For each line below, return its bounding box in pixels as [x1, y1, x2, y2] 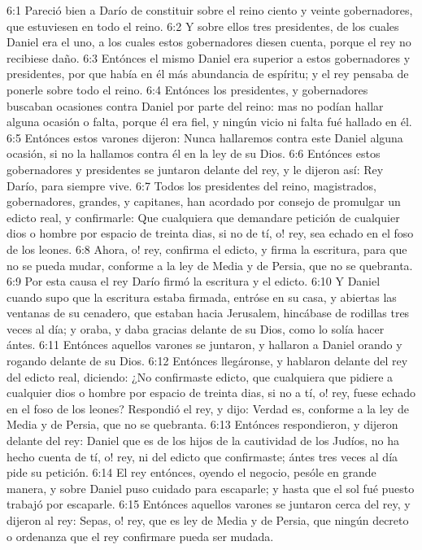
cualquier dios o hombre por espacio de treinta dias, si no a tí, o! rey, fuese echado [7, 384, 416, 401]
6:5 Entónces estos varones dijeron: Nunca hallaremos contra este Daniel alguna [7, 129, 403, 146]
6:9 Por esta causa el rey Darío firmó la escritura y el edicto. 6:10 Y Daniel [7, 273, 381, 290]
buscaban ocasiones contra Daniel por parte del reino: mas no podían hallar [7, 97, 384, 114]
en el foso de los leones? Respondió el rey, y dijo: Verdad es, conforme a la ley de [7, 399, 409, 417]
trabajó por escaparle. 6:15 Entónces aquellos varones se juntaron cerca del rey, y [7, 495, 411, 513]
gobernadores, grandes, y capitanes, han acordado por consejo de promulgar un [7, 193, 401, 210]
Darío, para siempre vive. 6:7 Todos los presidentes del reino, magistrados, [7, 177, 376, 194]
